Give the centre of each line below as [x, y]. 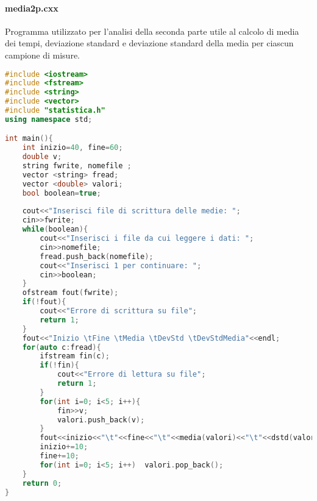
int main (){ [29, 139]
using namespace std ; [49, 119]
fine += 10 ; [59, 456]
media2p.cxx [32, 8]
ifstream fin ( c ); [75, 356]
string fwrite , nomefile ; [77, 166]
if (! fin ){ [59, 365]
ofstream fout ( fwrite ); [70, 293]
